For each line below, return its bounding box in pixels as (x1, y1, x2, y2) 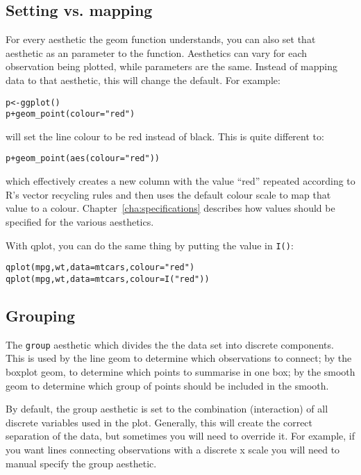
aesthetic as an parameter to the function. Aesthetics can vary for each (6, 45, 308, 60)
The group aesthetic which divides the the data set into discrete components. (6, 337, 334, 351)
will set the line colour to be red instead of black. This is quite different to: (6, 128, 324, 143)
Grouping (6, 304, 76, 326)
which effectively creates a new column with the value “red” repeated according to (6, 174, 355, 188)
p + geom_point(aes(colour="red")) (6, 153, 160, 164)
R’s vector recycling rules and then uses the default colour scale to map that (6, 187, 331, 201)
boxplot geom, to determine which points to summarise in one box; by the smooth (6, 364, 355, 378)
